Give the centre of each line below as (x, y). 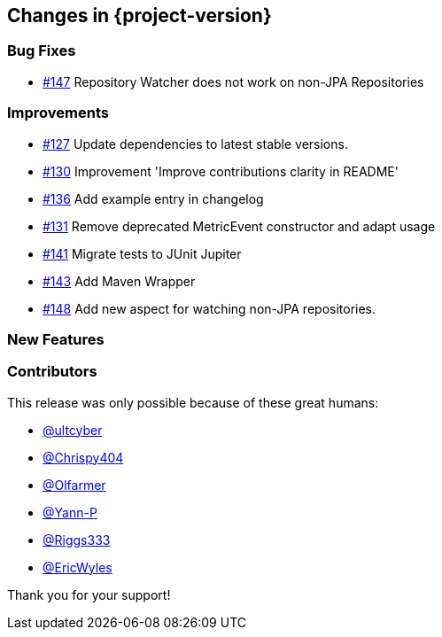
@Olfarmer (74, 485)
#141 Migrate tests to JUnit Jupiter (142, 253)
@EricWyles (78, 567)
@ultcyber (73, 430)
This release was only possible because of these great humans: (193, 402)
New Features (56, 339)
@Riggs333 (77, 540)
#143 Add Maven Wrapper (119, 281)
